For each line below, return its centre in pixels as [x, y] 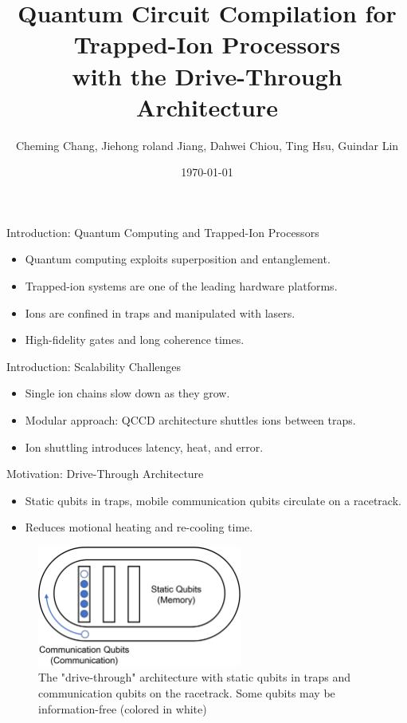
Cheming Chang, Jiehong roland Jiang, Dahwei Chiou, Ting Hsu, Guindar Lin [207, 145]
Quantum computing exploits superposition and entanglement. [178, 259]
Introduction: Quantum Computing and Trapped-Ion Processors [163, 232]
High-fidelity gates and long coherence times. [135, 340]
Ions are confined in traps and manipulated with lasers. [160, 312]
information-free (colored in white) [123, 708]
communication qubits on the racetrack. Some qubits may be [187, 692]
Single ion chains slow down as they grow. [127, 393]
